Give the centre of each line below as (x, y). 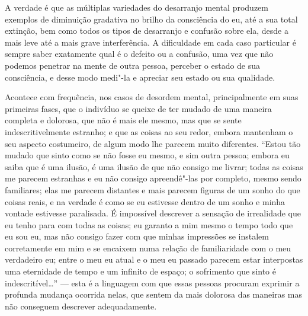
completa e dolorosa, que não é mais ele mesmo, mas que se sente (123, 120)
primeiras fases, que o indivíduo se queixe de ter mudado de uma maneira (138, 108)
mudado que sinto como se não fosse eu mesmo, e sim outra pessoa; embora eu (147, 155)
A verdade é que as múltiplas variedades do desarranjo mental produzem (137, 7)
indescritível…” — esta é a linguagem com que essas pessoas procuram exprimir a (152, 283)
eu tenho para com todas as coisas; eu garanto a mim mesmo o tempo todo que (149, 224)
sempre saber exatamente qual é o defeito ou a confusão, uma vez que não (139, 54)
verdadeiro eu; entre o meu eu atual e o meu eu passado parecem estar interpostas (154, 259)
